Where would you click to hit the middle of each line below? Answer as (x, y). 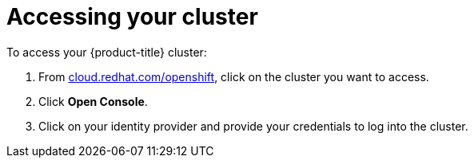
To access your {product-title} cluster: (107, 52)
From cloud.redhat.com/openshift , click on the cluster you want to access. (234, 76)
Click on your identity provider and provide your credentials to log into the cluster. (253, 126)
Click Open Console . (93, 101)
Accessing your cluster (132, 17)
